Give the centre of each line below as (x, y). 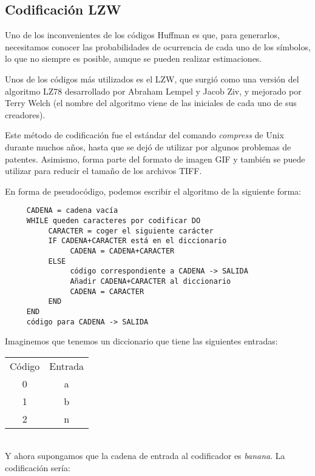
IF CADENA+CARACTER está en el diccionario (137, 241)
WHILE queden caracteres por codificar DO (113, 220)
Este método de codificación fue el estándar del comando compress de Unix (144, 135)
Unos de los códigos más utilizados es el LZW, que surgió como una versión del (152, 79)
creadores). (25, 114)
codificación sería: (38, 467)
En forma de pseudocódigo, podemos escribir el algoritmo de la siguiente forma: (153, 191)
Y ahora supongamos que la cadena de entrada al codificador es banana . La (145, 456)
